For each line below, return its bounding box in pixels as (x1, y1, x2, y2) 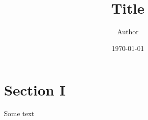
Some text (4, 108, 34, 119)
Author (117, 26, 139, 37)
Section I (4, 80, 66, 100)
